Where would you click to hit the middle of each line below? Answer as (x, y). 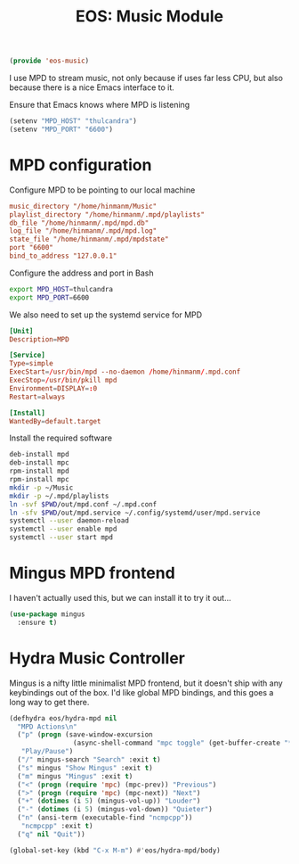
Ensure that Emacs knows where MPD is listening (100, 105)
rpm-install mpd (39, 471)
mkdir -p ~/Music (41, 488)
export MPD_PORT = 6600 (49, 297)
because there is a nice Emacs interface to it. (92, 87)
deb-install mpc (39, 463)
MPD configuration (81, 165)
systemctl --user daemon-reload (69, 521)
